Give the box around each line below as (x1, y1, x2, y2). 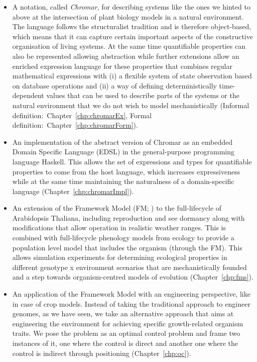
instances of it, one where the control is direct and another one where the (12, 338, 238, 348)
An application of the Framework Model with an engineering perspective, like (12, 289, 250, 299)
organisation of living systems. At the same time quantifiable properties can (12, 41, 245, 51)
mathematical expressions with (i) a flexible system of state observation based (12, 70, 252, 81)
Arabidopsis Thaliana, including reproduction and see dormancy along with (12, 212, 245, 223)
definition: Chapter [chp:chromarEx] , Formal (12, 110, 152, 120)
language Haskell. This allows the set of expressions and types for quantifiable (12, 156, 252, 166)
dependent (12, 90, 44, 101)
